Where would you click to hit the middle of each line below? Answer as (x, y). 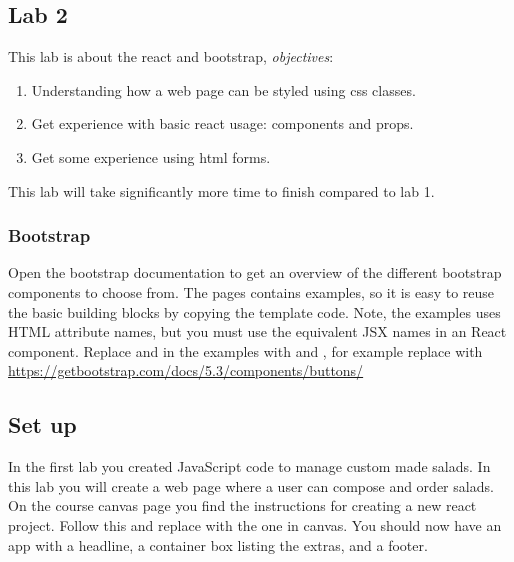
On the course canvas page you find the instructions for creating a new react (242, 505)
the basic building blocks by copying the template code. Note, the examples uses (254, 311)
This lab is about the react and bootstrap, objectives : (171, 56)
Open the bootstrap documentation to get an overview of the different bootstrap (255, 272)
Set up (42, 424)
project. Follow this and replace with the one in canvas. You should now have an (255, 524)
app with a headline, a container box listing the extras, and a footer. (218, 544)
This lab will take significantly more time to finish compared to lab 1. (221, 190)
